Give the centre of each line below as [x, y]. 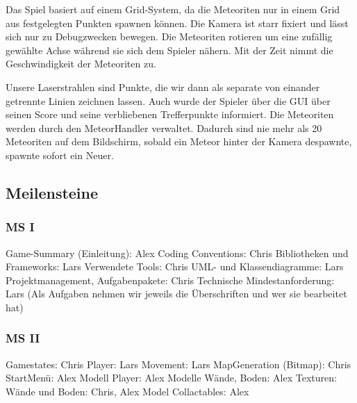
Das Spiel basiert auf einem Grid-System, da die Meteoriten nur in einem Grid [173, 9]
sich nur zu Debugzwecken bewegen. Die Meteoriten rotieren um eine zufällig [169, 36]
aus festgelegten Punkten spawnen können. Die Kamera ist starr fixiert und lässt [177, 23]
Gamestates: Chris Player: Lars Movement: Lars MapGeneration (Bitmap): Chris [178, 364]
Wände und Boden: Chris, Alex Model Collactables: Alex [127, 391]
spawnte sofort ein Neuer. [60, 155]
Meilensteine [52, 192]
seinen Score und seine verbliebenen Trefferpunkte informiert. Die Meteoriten [170, 114]
